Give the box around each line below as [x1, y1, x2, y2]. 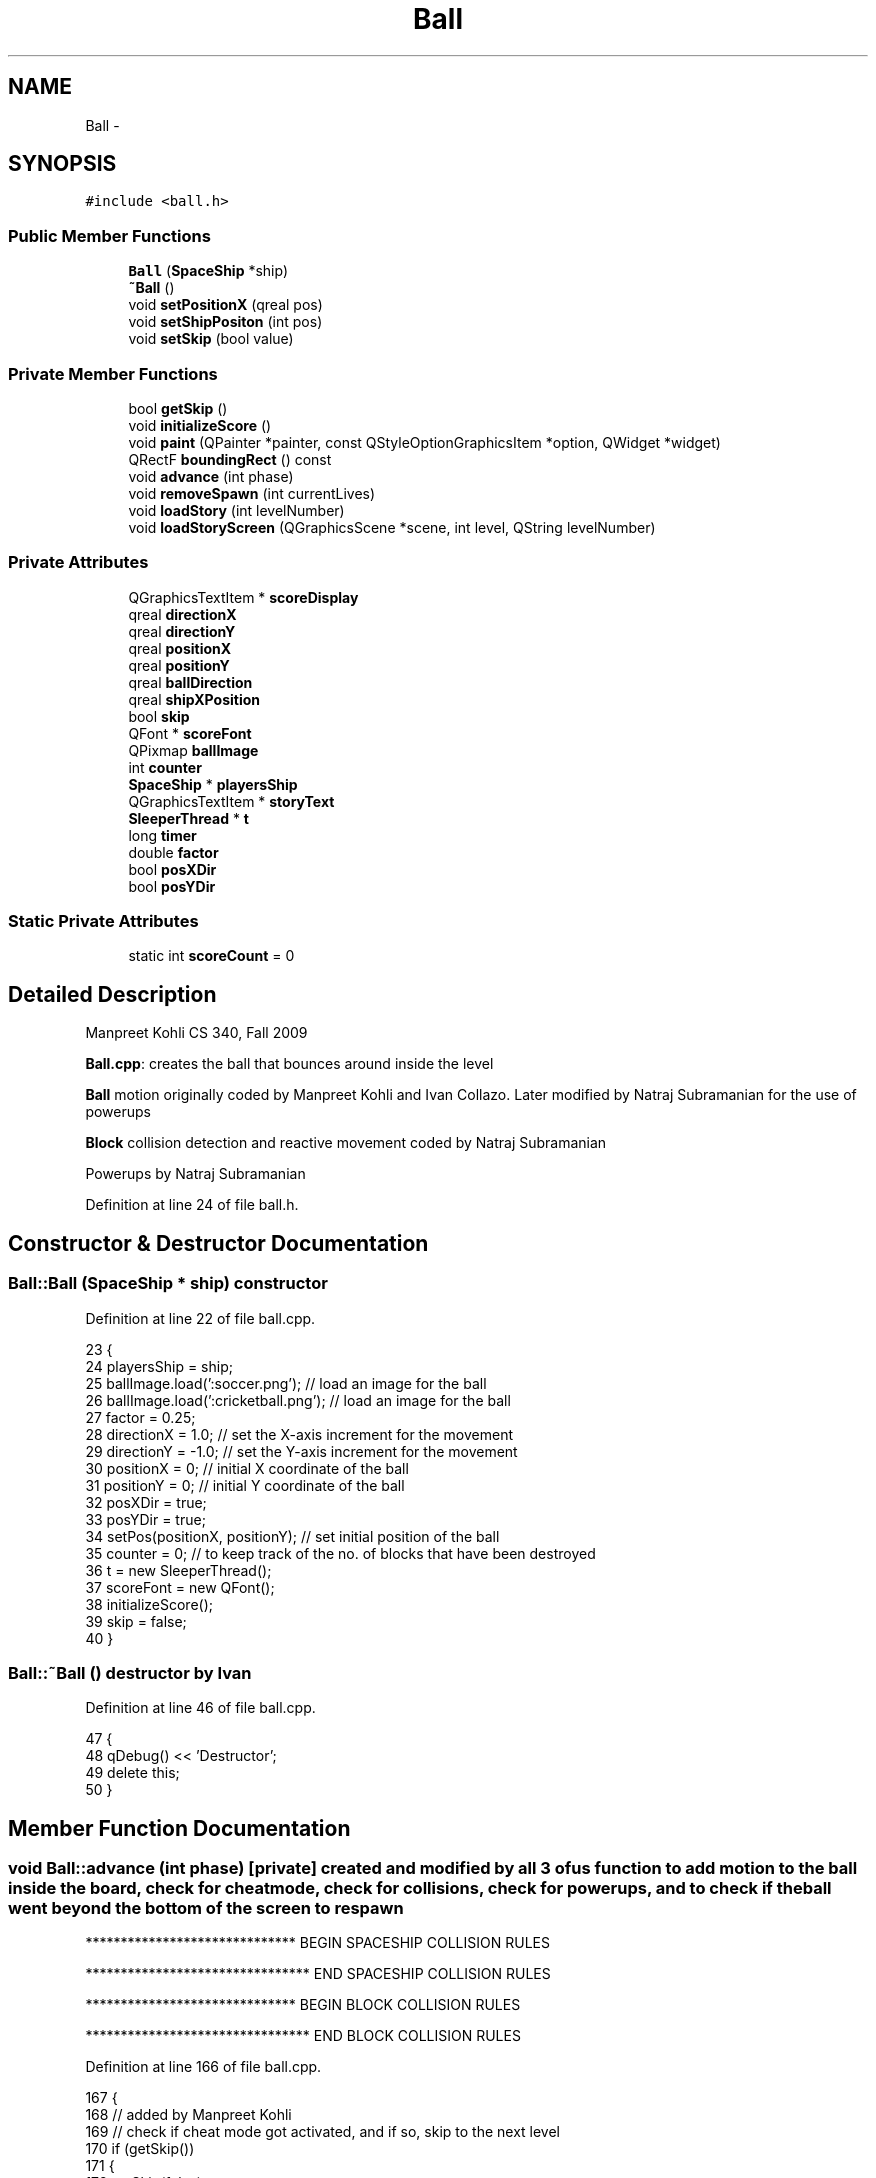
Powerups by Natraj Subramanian [85, 1165, 306, 1183]
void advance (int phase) [128, 467, 294, 485]
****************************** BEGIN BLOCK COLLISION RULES [85, 1996, 521, 2014]
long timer [128, 826, 197, 844]
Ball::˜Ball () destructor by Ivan [8, 1662, 252, 1683]
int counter [128, 758, 202, 776]
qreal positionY [128, 656, 230, 674]
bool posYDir [128, 877, 216, 895]
